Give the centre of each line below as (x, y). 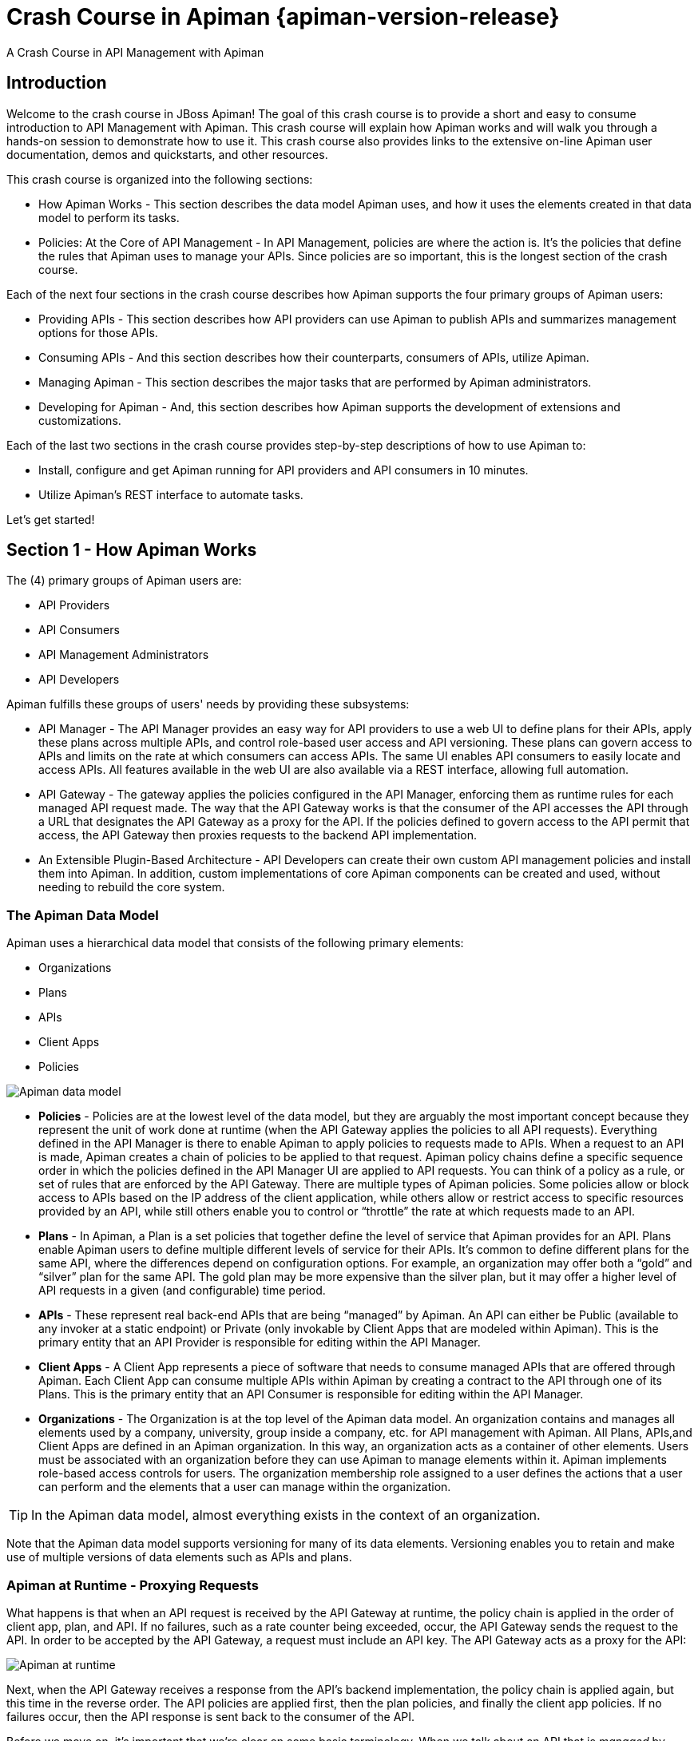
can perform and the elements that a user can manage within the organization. (245, 1487)
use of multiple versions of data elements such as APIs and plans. (179, 1557)
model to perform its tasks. (109, 217)
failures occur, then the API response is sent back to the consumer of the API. (211, 1716)
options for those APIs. (98, 332)
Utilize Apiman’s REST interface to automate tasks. (171, 494)
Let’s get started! (51, 519)
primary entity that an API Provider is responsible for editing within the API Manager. (260, 1342)
